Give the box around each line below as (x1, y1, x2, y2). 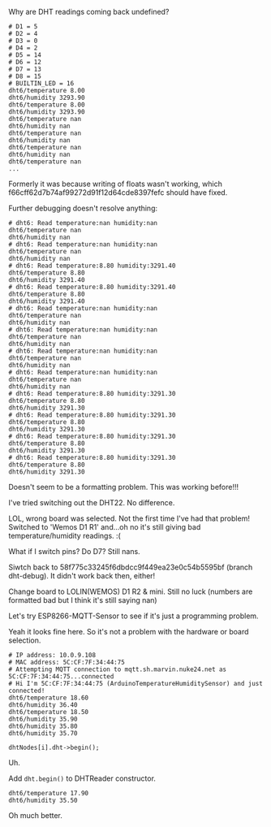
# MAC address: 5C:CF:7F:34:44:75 (8, 658, 126, 666)
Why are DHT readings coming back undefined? (8, 7, 170, 16)
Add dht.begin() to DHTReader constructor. (8, 773, 157, 783)
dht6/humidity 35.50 (8, 796, 79, 804)
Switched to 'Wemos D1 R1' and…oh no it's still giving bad (8, 522, 201, 531)
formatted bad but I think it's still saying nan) (8, 595, 157, 604)
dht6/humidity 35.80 (8, 722, 79, 730)
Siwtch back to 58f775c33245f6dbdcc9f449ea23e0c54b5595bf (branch (8, 562, 253, 572)
